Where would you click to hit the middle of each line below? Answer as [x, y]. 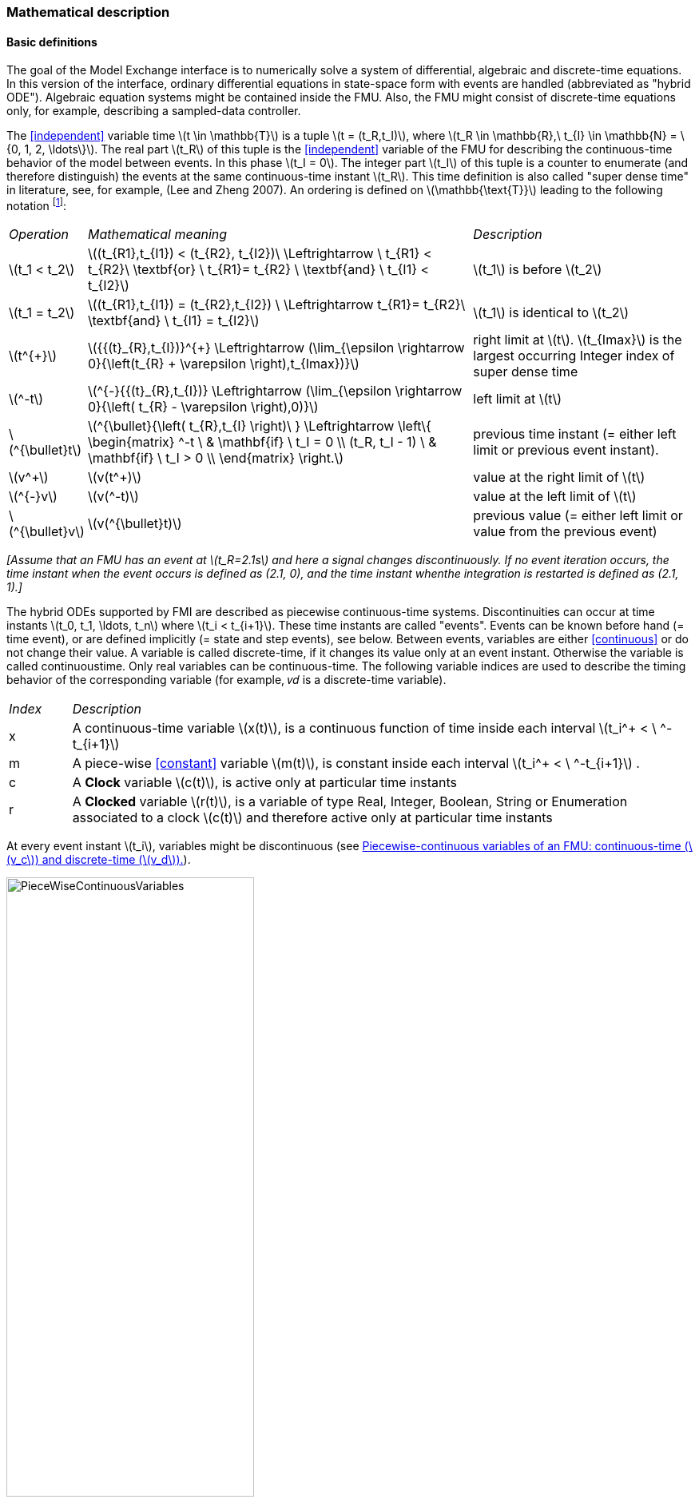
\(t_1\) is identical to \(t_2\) [551, 312]
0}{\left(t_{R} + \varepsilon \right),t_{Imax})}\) [223, 363]
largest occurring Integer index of [574, 355]
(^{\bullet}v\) [47, 531]
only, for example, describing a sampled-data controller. [154, 111]
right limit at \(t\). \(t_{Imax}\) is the [578, 339]
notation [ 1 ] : [37, 205]
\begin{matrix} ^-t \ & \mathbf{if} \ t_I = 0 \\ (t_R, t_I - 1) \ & [262, 441]
